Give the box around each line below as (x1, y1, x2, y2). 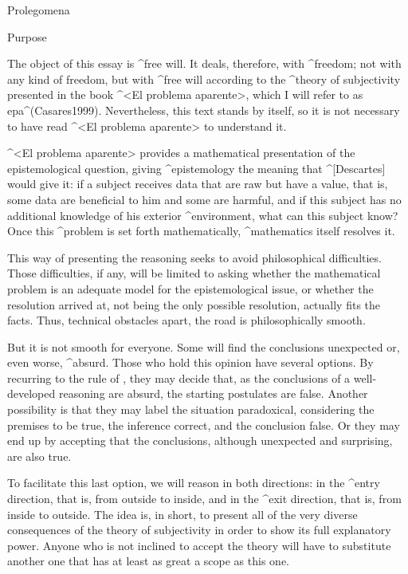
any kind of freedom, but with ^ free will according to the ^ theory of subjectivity (7, 70, 401, 87)
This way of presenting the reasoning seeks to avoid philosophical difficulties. (7, 249, 382, 265)
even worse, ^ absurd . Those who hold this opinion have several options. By (7, 354, 374, 371)
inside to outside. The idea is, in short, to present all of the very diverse (7, 505, 358, 522)
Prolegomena (7, 2, 70, 18)
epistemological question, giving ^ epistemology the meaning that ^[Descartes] (7, 159, 386, 176)
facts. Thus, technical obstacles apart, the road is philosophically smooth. (7, 312, 366, 328)
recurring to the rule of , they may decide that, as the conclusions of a (7, 369, 351, 386)
